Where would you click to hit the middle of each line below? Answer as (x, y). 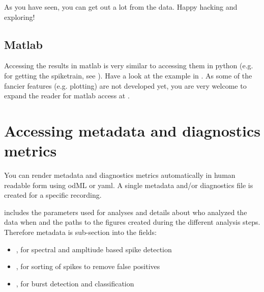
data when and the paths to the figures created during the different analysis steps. (132, 222)
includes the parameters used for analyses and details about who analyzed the (126, 212)
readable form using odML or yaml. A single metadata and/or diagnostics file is (129, 185)
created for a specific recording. (53, 195)
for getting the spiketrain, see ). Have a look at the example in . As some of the (128, 75)
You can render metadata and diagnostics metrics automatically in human (120, 175)
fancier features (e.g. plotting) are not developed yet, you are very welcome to (125, 85)
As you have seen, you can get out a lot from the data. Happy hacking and (121, 7)
